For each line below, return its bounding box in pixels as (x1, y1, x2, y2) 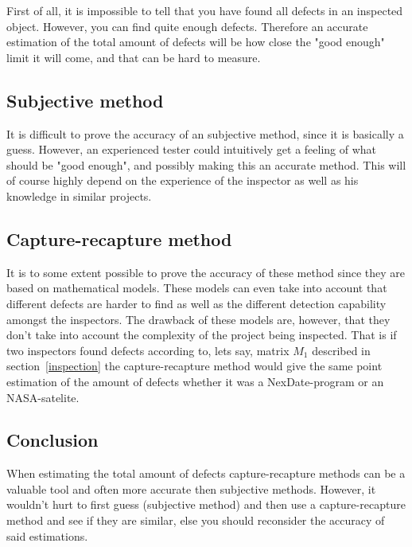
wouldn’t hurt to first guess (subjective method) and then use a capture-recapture (6, 496, 406, 513)
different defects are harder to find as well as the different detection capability (6, 295, 387, 311)
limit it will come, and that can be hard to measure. (6, 49, 261, 65)
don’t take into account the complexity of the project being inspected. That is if (6, 326, 397, 343)
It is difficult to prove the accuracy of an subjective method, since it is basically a (6, 125, 404, 142)
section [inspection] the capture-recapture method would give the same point (6, 358, 383, 374)
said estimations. (6, 527, 88, 544)
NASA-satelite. (6, 389, 80, 405)
